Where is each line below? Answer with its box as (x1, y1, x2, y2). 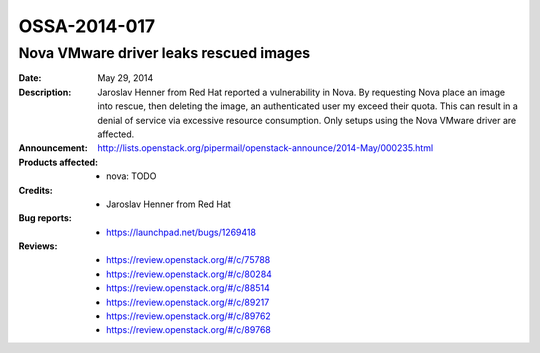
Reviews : (18, 240, 58, 252)
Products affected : (18, 156, 99, 168)
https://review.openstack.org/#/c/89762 (106, 310, 272, 322)
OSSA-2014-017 (18, 15, 156, 37)
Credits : (18, 184, 54, 196)
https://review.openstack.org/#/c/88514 (106, 282, 270, 294)
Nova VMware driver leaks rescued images (18, 44, 311, 62)
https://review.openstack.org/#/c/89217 (106, 296, 270, 308)
